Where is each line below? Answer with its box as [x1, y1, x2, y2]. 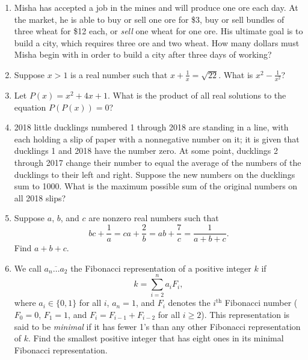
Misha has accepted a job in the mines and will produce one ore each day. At [14, 1, 298, 13]
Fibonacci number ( [224, 296, 298, 309]
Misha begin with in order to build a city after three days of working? [14, 48, 272, 61]
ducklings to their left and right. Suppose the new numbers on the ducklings [14, 168, 295, 180]
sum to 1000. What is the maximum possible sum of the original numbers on [14, 180, 298, 192]
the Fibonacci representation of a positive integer [70, 261, 251, 274]
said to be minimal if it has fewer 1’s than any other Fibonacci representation [14, 320, 301, 332]
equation [14, 100, 46, 113]
